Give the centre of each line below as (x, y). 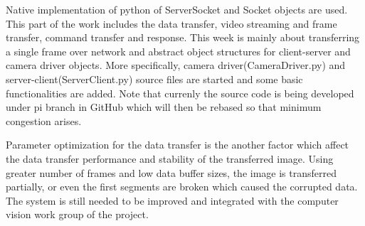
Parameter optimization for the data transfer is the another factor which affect (178, 145)
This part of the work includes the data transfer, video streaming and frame (171, 23)
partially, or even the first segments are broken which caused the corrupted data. (182, 187)
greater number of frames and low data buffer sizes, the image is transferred (171, 172)
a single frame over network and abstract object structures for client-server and (178, 51)
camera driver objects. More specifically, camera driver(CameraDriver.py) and (176, 65)
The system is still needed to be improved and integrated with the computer (172, 200)
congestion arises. (44, 120)
